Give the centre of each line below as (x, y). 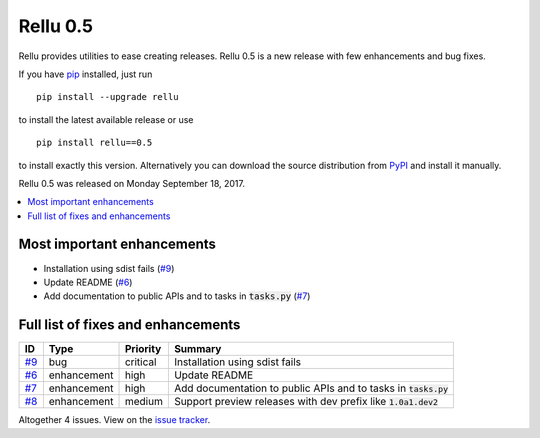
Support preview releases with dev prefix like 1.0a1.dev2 (306, 402)
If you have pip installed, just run (85, 74)
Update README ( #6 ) (88, 282)
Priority (143, 349)
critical (140, 362)
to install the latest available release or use (106, 119)
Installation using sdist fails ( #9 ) (109, 268)
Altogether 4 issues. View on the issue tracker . (114, 420)
